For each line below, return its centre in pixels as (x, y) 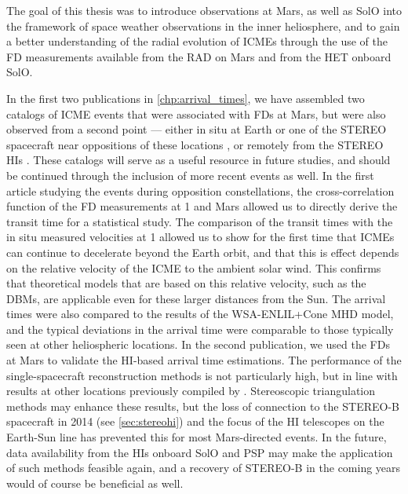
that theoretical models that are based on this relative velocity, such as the (186, 283)
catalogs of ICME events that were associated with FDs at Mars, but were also (196, 113)
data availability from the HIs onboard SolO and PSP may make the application (200, 452)
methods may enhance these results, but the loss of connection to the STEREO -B (203, 406)
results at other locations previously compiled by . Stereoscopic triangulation (191, 391)
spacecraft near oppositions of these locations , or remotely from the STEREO (195, 144)
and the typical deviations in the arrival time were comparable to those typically (200, 329)
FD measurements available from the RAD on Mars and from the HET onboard (199, 56)
